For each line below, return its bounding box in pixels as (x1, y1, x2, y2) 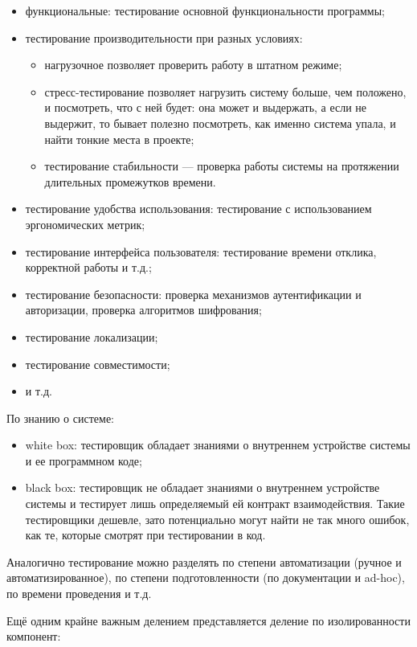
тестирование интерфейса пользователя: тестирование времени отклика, (25, 243, 377, 260)
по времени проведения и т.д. (6, 585, 152, 602)
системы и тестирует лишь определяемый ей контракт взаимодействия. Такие (25, 495, 405, 512)
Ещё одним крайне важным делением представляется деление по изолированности (6, 612, 411, 629)
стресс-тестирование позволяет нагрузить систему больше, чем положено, (44, 83, 407, 100)
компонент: (6, 628, 61, 645)
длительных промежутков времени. (44, 173, 216, 190)
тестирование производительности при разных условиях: (25, 29, 303, 46)
